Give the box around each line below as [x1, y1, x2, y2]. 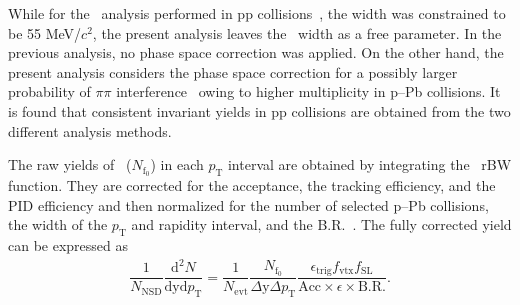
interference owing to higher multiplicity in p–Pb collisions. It [116, 81, 501, 102]
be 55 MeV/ [8, 22, 82, 43]
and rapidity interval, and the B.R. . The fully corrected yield [131, 214, 512, 235]
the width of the [8, 214, 108, 235]
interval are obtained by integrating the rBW [227, 154, 512, 175]
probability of [8, 81, 91, 102]
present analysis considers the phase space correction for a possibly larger [8, 61, 458, 82]
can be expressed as [8, 235, 129, 255]
